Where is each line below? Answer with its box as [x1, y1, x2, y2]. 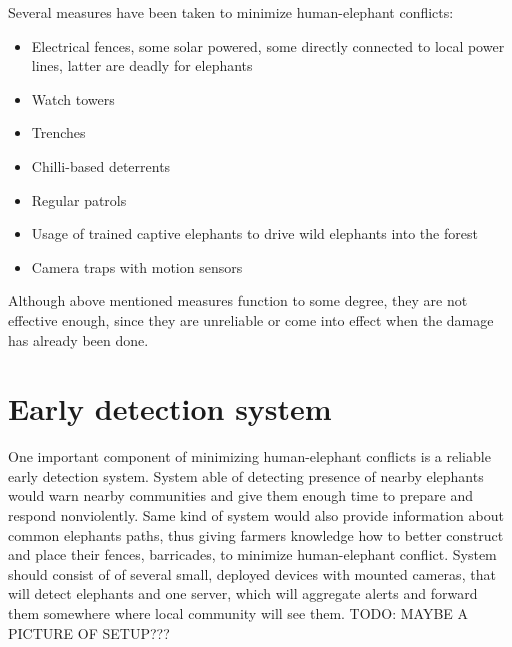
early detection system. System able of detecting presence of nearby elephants [8, 465, 484, 486]
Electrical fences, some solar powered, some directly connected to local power [31, 35, 505, 56]
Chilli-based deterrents [31, 155, 171, 176]
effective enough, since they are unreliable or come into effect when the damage [8, 309, 494, 330]
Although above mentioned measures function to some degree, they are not [8, 290, 468, 311]
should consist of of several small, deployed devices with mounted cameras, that [8, 563, 496, 584]
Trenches [31, 122, 86, 143]
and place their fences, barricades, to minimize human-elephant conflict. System [8, 544, 497, 565]
